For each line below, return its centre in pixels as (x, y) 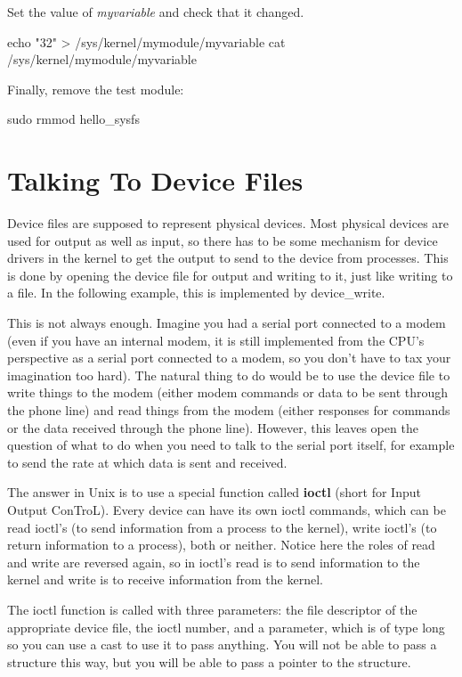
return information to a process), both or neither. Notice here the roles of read (221, 545)
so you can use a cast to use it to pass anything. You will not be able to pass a (222, 644)
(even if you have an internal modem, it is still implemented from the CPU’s (216, 340)
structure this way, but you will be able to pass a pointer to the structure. (209, 661)
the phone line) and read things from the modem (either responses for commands (229, 410)
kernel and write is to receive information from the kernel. (165, 579)
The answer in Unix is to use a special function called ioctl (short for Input (214, 492)
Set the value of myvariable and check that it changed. (156, 12)
